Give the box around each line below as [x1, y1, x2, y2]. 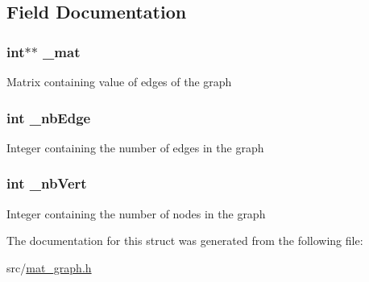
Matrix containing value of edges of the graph [6, 73, 232, 89]
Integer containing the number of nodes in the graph [6, 205, 266, 222]
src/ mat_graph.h [6, 259, 92, 276]
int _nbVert [6, 173, 87, 193]
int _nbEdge [6, 107, 91, 127]
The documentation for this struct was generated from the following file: [6, 232, 363, 249]
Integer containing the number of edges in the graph [6, 139, 264, 156]
